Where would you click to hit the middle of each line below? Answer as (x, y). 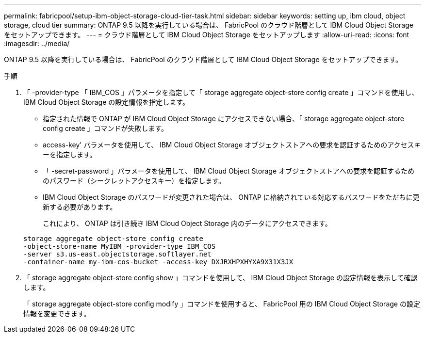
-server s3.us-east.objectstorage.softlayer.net (117, 254)
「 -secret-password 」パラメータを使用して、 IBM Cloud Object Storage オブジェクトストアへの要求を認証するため (229, 171)
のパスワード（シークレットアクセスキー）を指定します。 (134, 181)
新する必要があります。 (80, 207)
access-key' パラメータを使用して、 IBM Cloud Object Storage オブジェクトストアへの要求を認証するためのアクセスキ (232, 145)
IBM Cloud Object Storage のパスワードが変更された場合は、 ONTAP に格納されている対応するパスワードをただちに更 (231, 197)
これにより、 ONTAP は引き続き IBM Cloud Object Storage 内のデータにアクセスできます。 (187, 223)
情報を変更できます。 (57, 313)
